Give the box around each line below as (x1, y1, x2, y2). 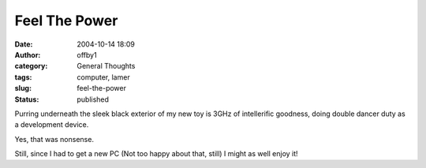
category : (14, 62, 48, 71)
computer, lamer (77, 72, 130, 82)
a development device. (14, 120, 89, 129)
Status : (14, 95, 39, 104)
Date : (14, 39, 33, 49)
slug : (14, 84, 32, 93)
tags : (14, 72, 32, 82)
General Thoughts (77, 62, 136, 71)
